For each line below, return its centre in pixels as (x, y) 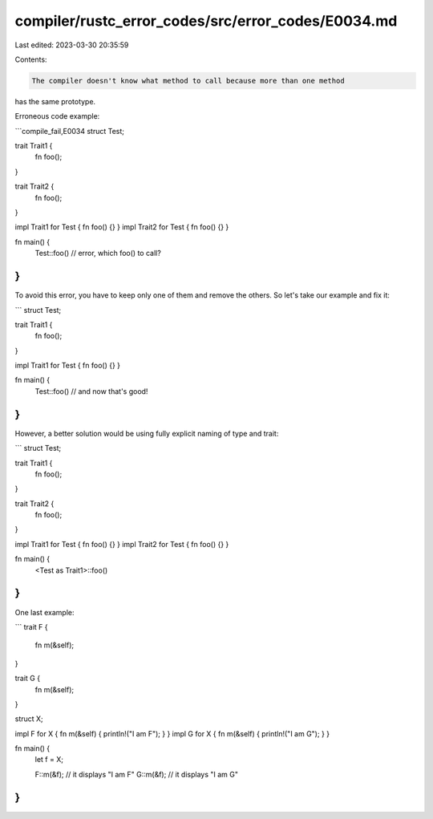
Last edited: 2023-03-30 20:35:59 (72, 45)
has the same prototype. (55, 101)
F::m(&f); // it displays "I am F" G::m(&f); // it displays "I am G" (136, 774)
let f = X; (49, 760)
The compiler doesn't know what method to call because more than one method (188, 81)
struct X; (29, 719)
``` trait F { (31, 626)
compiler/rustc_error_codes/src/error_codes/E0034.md (206, 21)
